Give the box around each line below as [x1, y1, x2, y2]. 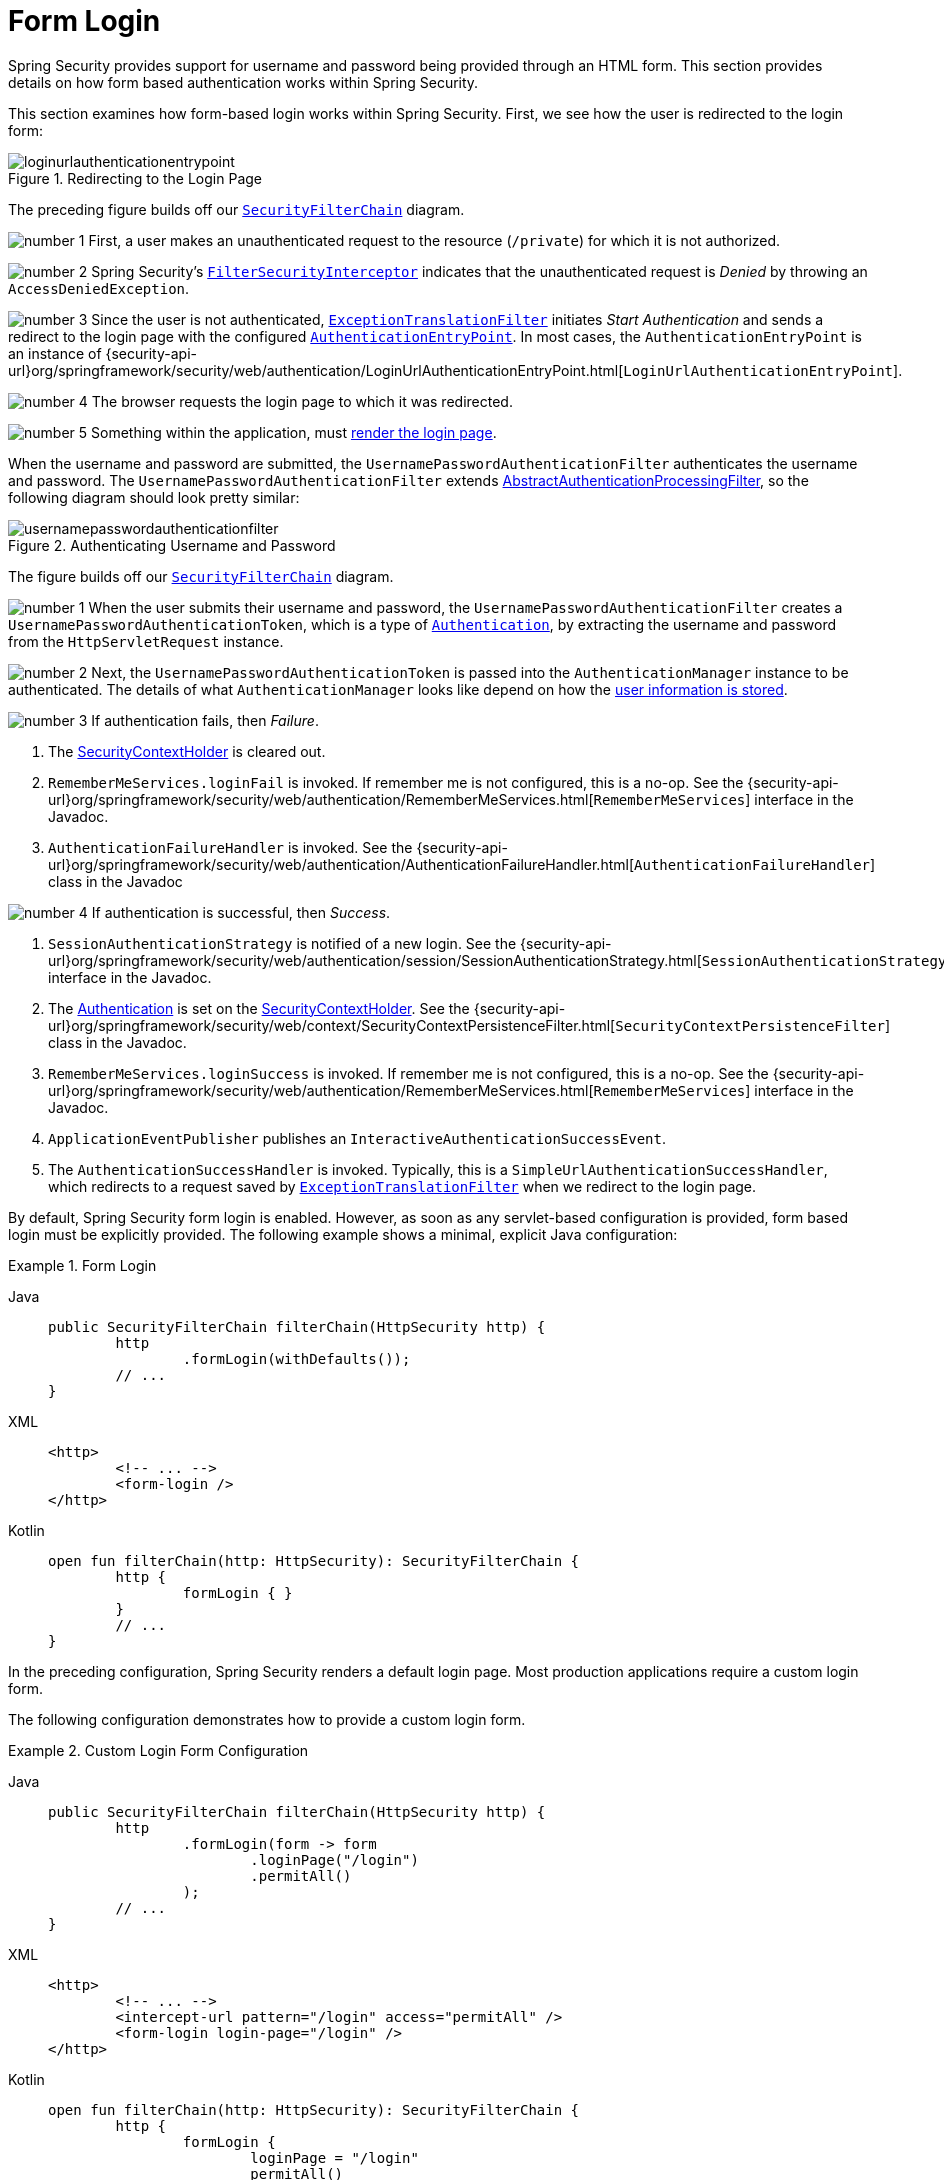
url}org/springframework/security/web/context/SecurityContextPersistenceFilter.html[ [48, 1016, 616, 1034]
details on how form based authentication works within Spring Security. [8, 73, 479, 91]
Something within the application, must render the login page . [91, 423, 497, 441]
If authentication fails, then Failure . [91, 711, 319, 729]
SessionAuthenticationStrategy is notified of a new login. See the [48, 934, 517, 952]
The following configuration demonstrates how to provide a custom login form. [8, 1710, 526, 1728]
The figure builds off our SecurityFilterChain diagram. [8, 567, 394, 585]
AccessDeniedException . [8, 279, 190, 297]
